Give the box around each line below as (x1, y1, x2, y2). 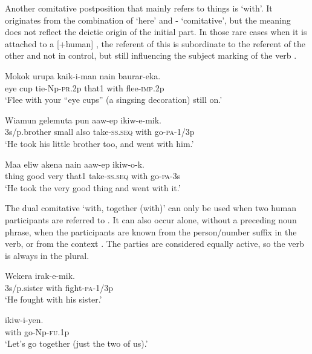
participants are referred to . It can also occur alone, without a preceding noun (5, 213, 297, 226)
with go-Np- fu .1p (5, 325, 70, 338)
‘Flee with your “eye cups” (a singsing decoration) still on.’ (5, 93, 223, 106)
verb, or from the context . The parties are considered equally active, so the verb (5, 237, 304, 250)
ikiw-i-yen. (5, 313, 44, 326)
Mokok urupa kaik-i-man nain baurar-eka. (5, 69, 161, 82)
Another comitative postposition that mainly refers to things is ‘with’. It (5, 2, 273, 14)
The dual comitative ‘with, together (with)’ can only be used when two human (5, 202, 296, 214)
